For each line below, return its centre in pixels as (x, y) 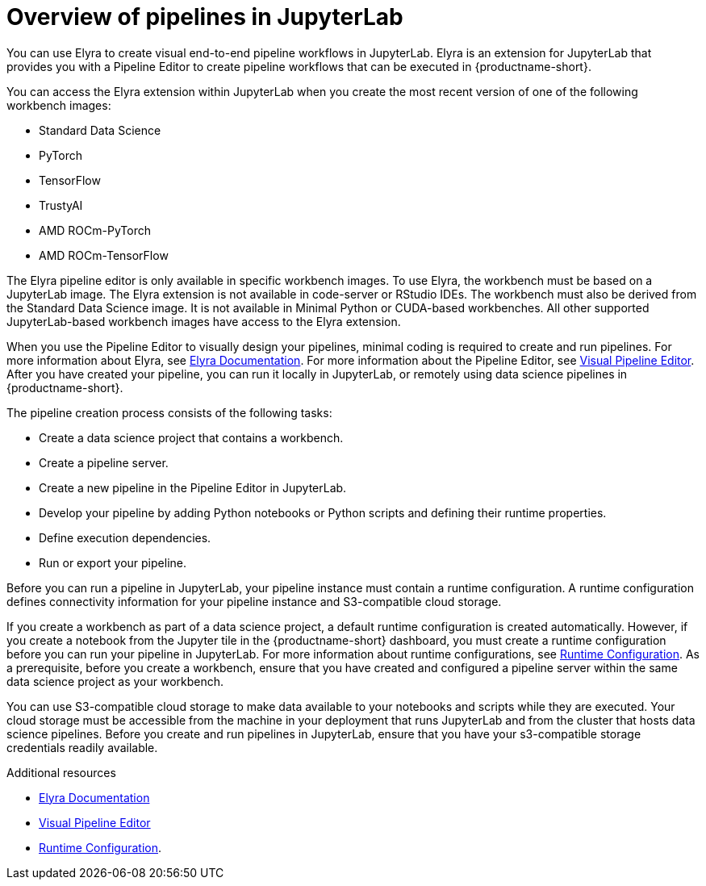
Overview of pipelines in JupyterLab (205, 17)
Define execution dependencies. (125, 537)
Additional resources (61, 772)
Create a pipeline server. (104, 462)
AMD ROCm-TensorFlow (104, 255)
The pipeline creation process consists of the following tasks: (169, 412)
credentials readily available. (82, 747)
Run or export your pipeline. (113, 562)
